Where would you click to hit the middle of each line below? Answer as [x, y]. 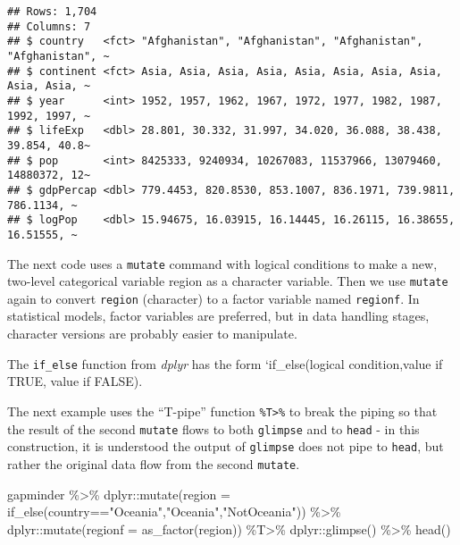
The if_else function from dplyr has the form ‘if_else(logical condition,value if [225, 363]
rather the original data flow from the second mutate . [154, 463]
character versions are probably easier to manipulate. [152, 334]
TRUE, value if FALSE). [75, 381]
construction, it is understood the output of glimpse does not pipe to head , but [226, 446]
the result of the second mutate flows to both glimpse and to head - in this [213, 428]
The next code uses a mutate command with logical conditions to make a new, [222, 263]
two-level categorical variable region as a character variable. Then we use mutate [228, 281]
